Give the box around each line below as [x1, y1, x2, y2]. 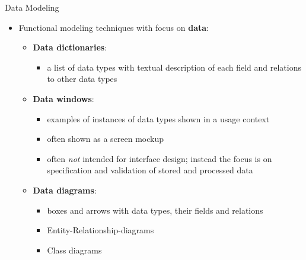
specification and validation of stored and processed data [47, 164, 253, 176]
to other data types [47, 72, 117, 85]
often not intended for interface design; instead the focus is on [47, 152, 272, 164]
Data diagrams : [33, 183, 97, 196]
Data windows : [33, 92, 94, 104]
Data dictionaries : [33, 41, 107, 53]
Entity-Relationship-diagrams [47, 224, 154, 236]
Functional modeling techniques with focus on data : [18, 21, 209, 33]
